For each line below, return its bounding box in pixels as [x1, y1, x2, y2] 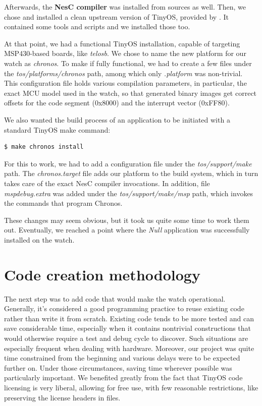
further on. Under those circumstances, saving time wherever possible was [4, 362, 232, 373]
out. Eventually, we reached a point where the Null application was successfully [4, 224, 250, 235]
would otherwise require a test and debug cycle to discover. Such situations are [4, 332, 248, 343]
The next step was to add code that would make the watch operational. [4, 293, 226, 304]
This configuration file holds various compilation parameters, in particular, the [4, 78, 247, 88]
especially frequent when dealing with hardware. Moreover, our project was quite [4, 342, 254, 353]
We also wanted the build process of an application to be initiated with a [4, 114, 230, 125]
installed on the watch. [4, 234, 75, 245]
